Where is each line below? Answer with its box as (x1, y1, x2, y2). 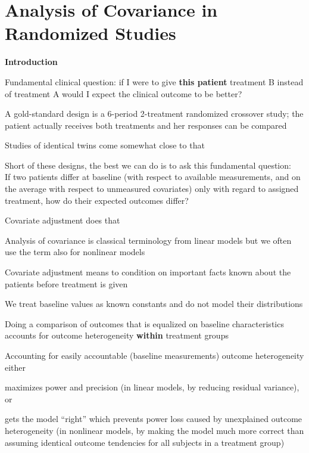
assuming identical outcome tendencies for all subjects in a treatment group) (5, 436, 285, 448)
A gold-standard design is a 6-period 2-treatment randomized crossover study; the (5, 107, 304, 120)
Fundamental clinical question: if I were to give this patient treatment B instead (5, 75, 304, 88)
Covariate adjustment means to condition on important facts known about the (5, 266, 291, 278)
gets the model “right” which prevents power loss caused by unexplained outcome (5, 412, 302, 425)
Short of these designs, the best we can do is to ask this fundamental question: (5, 159, 291, 171)
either (5, 361, 26, 373)
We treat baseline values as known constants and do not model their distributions (5, 297, 303, 310)
